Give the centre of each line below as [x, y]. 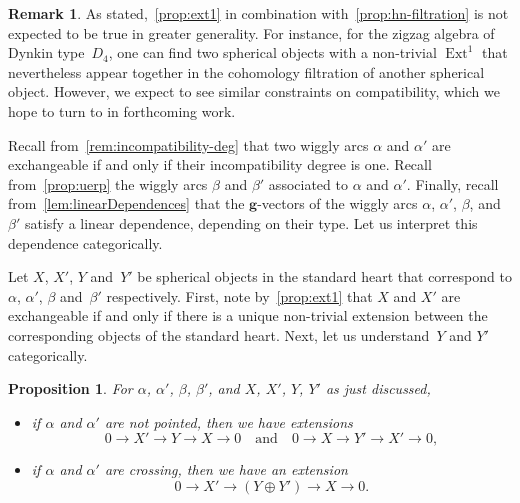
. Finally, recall [452, 183]
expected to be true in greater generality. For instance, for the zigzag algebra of [251, 32]
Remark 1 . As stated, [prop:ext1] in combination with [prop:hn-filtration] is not [258, 13]
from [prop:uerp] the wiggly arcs [108, 183]
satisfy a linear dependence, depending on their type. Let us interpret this [251, 222]
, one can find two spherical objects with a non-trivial [272, 52]
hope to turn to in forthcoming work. [122, 110]
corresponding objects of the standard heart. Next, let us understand [219, 334]
